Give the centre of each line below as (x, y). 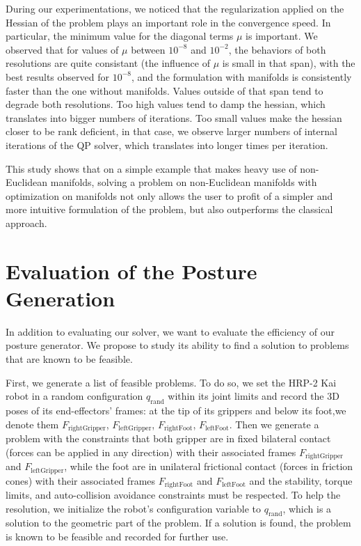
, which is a (307, 508)
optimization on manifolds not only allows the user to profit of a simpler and (169, 195)
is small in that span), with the (289, 63)
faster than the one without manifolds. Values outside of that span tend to (165, 90)
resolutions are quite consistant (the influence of (108, 63)
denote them (32, 424)
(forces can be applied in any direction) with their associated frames (151, 452)
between (148, 49)
